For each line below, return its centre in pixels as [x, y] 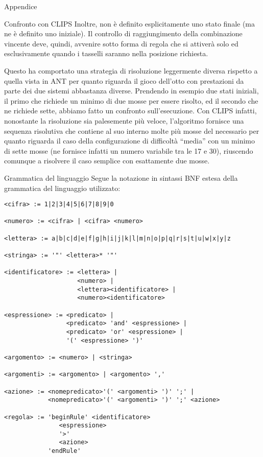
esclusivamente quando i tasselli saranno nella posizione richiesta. [106, 53]
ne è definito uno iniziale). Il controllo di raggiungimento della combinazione [123, 33]
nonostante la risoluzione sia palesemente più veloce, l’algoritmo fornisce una [124, 120]
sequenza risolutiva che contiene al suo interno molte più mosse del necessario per [132, 130]
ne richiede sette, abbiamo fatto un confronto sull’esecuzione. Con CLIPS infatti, [130, 111]
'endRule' [64, 451]
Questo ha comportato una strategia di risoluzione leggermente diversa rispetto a [131, 70]
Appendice [21, 6]
